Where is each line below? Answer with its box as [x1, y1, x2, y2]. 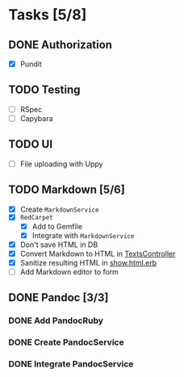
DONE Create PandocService [8, 337, 124, 348]
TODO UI [8, 137, 53, 151]
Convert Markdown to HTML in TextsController [19, 249, 176, 258]
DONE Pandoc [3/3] [8, 291, 109, 304]
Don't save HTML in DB [19, 240, 98, 249]
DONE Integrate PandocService [8, 358, 134, 370]
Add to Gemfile [31, 221, 83, 231]
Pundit [19, 59, 42, 69]
